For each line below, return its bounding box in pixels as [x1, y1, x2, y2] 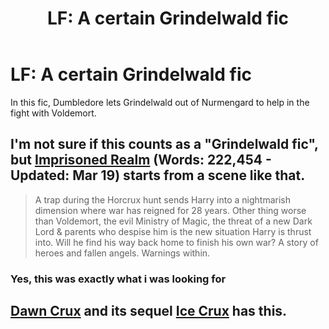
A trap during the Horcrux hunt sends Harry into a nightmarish [34, 193, 292, 206]
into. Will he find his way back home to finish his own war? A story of [34, 236, 319, 248]
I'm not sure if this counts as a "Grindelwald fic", [10, 136, 319, 153]
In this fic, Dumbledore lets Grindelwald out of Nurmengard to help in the [10, 96, 310, 108]
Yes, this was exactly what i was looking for [10, 272, 227, 286]
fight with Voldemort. [10, 107, 97, 119]
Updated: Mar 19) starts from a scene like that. [10, 167, 306, 184]
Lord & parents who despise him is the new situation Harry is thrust [34, 225, 312, 237]
